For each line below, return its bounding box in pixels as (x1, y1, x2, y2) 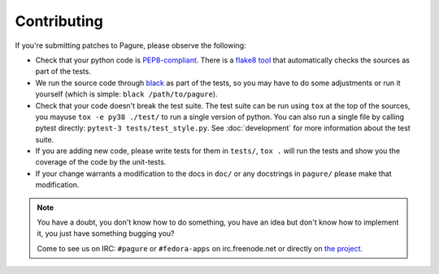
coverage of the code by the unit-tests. (35, 157, 167, 167)
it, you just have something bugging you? (37, 229, 175, 238)
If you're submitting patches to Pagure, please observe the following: (15, 41, 247, 50)
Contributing (15, 12, 103, 30)
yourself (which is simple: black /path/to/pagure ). (35, 89, 219, 99)
